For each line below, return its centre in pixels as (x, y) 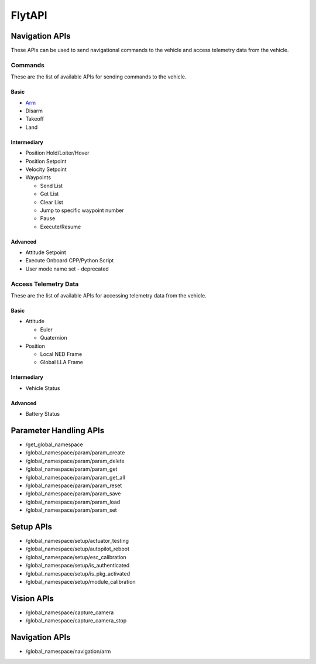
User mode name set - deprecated (67, 269)
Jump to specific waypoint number (82, 210)
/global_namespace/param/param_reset (74, 485)
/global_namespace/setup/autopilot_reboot (78, 549)
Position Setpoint (46, 161)
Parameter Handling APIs (58, 430)
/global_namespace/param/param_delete (75, 461)
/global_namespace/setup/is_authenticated (78, 566)
